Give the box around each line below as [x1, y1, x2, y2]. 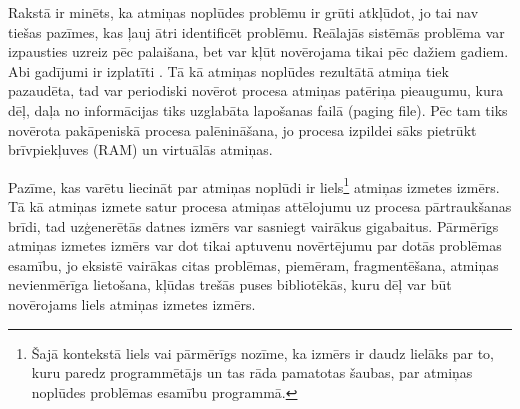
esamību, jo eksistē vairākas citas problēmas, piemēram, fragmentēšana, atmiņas [8, 254, 499, 275]
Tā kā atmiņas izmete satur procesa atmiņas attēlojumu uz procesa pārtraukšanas [8, 196, 512, 216]
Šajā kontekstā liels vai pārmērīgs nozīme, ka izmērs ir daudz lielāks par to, [31, 342, 494, 363]
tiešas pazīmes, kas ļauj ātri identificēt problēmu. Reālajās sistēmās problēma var [8, 21, 505, 42]
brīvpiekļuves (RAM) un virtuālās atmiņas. [8, 139, 273, 160]
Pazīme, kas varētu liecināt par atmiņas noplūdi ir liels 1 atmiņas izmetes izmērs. [8, 173, 500, 197]
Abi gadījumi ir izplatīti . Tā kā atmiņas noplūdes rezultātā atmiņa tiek [8, 60, 449, 81]
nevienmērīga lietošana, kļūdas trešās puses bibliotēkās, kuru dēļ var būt [8, 274, 452, 295]
